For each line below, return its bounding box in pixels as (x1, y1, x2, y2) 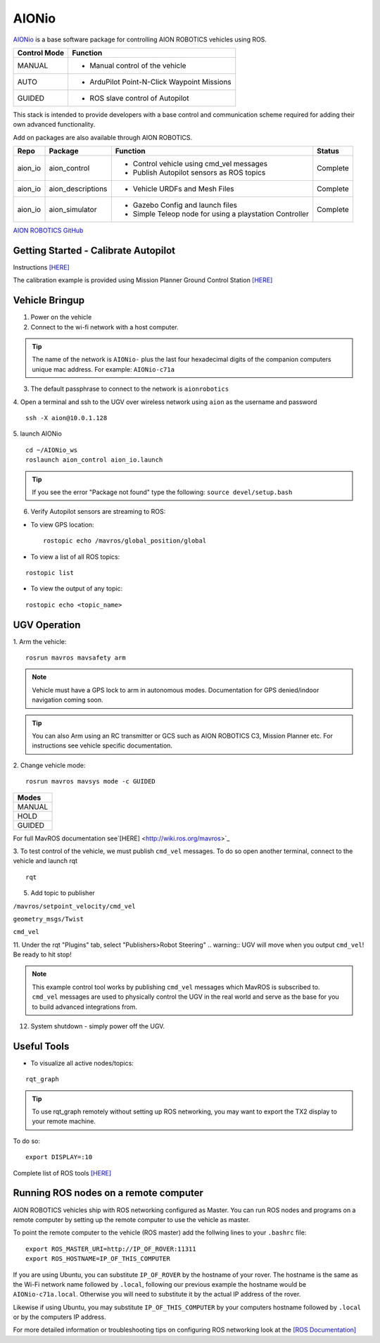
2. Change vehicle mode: (13, 761, 86, 769)
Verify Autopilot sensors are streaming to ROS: (30, 507, 166, 516)
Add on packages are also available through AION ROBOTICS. (13, 133, 193, 141)
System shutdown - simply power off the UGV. (30, 1022, 165, 1030)
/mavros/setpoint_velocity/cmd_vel (13, 902, 137, 910)
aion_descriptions (49, 184, 108, 194)
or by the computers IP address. (13, 1313, 107, 1321)
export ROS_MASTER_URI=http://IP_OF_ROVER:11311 (25, 1244, 196, 1253)
